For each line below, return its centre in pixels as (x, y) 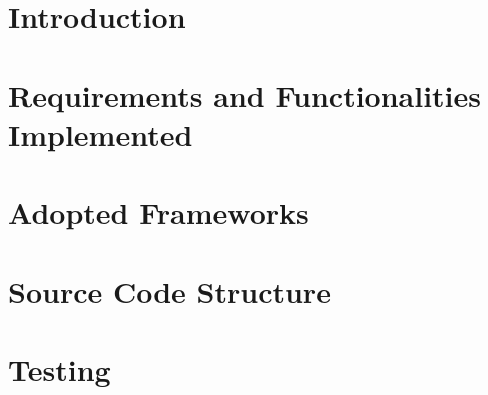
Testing (59, 368)
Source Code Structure (169, 290)
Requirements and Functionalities (245, 94)
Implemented (100, 133)
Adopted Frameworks (158, 212)
